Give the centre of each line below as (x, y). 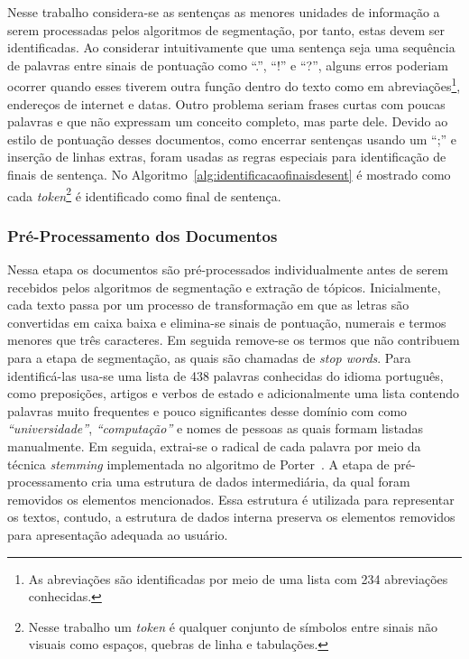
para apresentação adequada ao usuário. (118, 534)
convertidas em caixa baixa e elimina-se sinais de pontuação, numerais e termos (227, 322)
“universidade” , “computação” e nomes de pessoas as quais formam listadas (216, 428)
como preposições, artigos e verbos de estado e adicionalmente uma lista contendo (234, 393)
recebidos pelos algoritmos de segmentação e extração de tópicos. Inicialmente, (224, 287)
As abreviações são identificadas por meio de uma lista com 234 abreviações (238, 578)
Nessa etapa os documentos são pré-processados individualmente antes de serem (228, 269)
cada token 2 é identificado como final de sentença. (144, 194)
